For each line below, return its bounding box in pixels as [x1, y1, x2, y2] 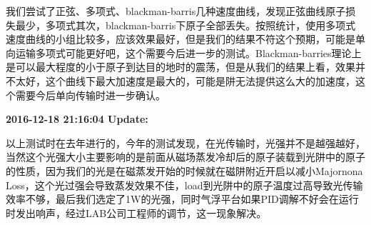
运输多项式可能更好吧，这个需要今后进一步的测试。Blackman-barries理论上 [15, 45, 362, 60]
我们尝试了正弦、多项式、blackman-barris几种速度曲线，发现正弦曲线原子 [6, 4, 346, 18]
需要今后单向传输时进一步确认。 [15, 87, 166, 102]
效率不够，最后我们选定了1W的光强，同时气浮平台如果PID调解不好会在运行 [6, 191, 359, 206]
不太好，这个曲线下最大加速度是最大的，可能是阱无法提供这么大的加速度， [6, 73, 355, 88]
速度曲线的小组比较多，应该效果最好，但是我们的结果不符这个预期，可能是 [6, 31, 355, 46]
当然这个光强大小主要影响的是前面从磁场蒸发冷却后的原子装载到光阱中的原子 [6, 149, 365, 164]
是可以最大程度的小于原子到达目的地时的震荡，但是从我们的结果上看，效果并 [6, 59, 365, 74]
